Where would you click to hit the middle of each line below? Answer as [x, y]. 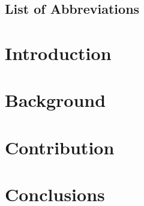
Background [55, 100]
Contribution [60, 147]
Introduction [58, 53]
